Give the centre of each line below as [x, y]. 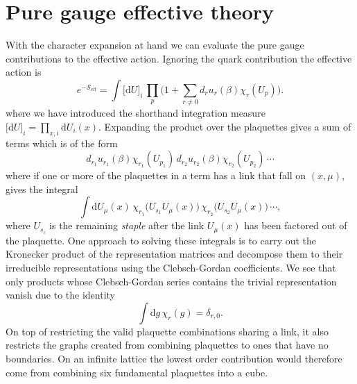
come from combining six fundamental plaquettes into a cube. [137, 372]
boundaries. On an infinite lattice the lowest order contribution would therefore [174, 359]
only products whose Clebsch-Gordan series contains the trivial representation [171, 281]
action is [24, 72]
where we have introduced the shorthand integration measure [136, 113]
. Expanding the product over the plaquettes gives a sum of [225, 126]
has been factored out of [296, 225]
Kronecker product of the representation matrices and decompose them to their [174, 254]
